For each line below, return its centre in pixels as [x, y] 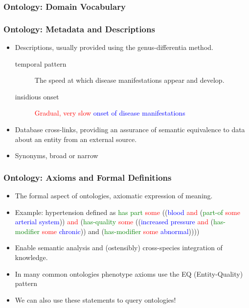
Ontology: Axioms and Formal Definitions [88, 177]
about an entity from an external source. [76, 139]
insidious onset [37, 96]
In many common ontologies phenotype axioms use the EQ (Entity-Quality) [129, 273]
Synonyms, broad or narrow [57, 155]
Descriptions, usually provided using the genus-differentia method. [114, 47]
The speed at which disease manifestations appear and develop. [129, 80]
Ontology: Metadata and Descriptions [79, 29]
